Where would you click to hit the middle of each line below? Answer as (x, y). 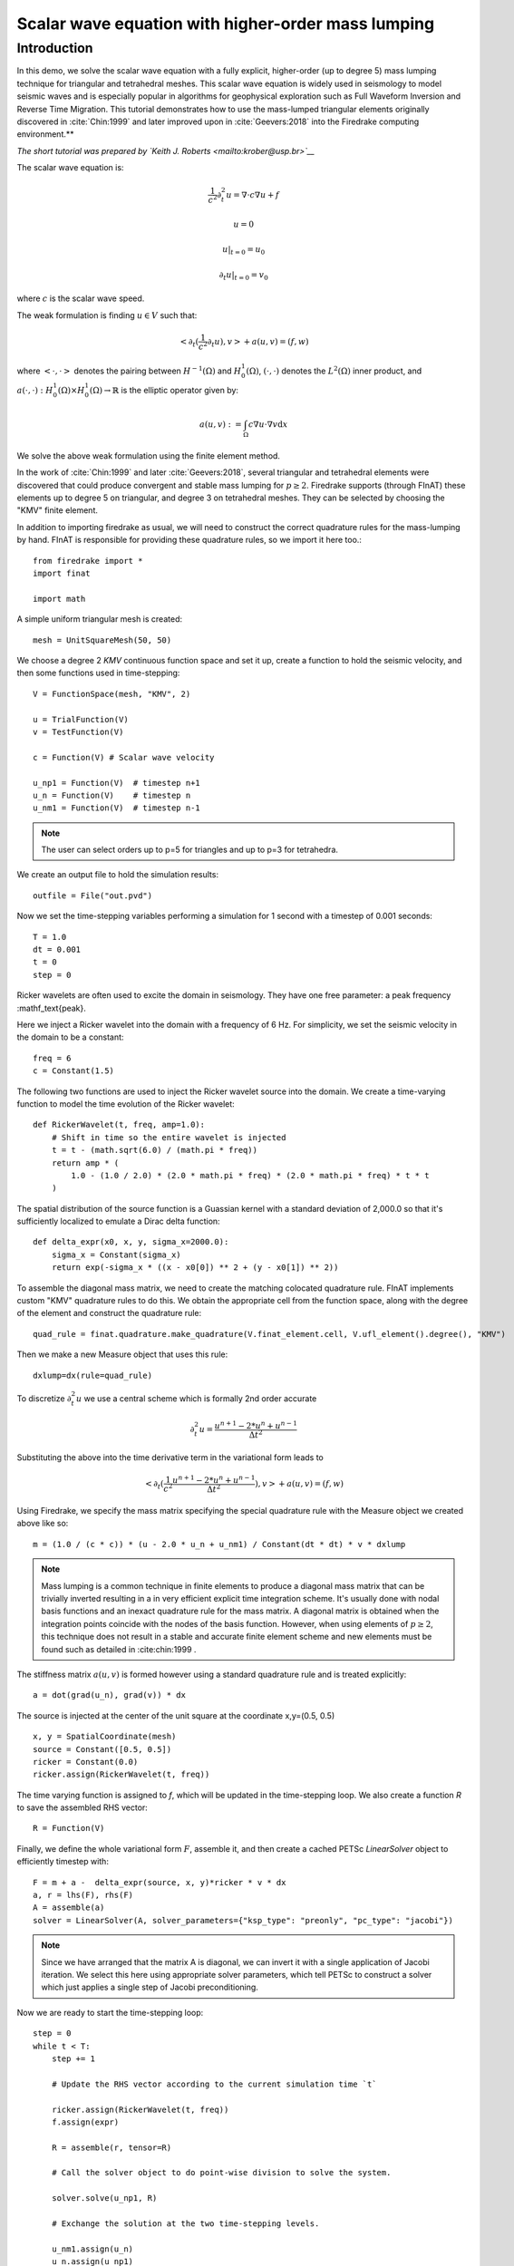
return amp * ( (85, 1163)
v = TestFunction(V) (78, 731)
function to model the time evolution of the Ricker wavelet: (126, 1104)
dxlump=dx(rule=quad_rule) (93, 1375)
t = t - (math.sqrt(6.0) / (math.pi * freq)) (155, 1150)
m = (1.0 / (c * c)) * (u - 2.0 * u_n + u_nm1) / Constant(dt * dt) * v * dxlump (219, 1544)
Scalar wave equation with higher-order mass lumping (226, 24)
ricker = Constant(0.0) (86, 1762)
